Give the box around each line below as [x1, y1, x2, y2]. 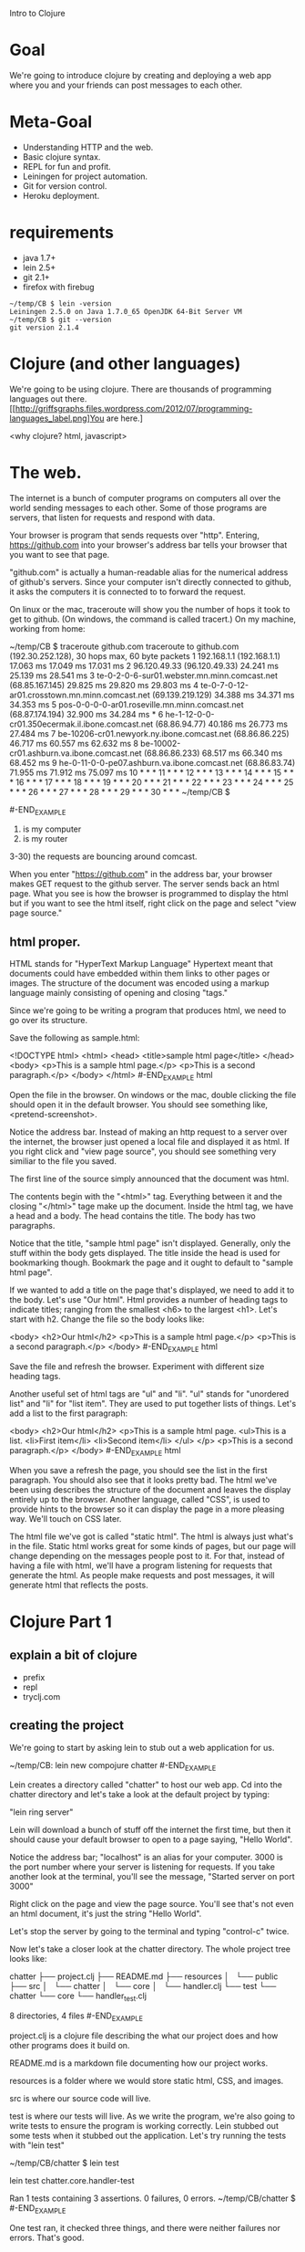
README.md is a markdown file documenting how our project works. [9, 2058, 269, 2069]
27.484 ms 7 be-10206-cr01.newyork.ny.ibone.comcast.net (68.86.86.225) [9, 728, 290, 738]
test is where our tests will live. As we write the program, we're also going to [9, 2111, 296, 2121]
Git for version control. [22, 180, 107, 191]
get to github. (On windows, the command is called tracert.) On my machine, [9, 613, 297, 624]
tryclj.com [22, 1691, 61, 1702]
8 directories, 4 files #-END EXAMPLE [9, 2010, 144, 2023]
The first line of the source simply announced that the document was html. [9, 1173, 290, 1185]
